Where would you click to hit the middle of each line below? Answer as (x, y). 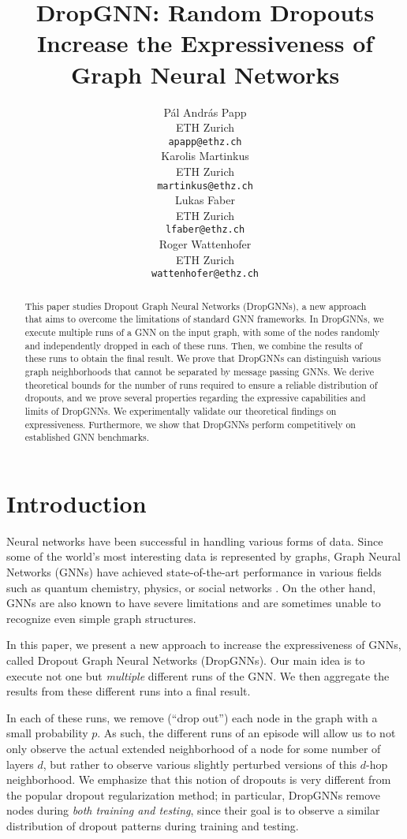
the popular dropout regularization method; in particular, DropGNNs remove (194, 794)
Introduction (77, 503)
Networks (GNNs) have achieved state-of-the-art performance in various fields (194, 572)
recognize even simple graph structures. (101, 618)
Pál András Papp (205, 112)
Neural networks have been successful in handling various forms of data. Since (195, 541)
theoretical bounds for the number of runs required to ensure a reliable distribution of (201, 384)
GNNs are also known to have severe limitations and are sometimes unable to (194, 603)
